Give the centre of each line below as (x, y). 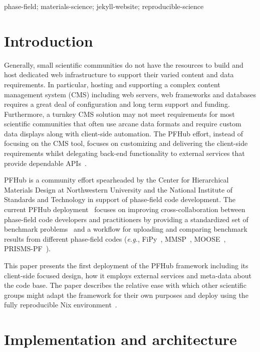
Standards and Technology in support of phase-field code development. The (120, 199)
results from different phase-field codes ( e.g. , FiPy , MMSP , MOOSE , (115, 238)
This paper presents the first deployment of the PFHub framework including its (126, 265)
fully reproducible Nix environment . (61, 305)
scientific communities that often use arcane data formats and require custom (123, 124)
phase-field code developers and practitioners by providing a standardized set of (126, 219)
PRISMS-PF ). (27, 248)
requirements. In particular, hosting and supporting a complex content (112, 84)
